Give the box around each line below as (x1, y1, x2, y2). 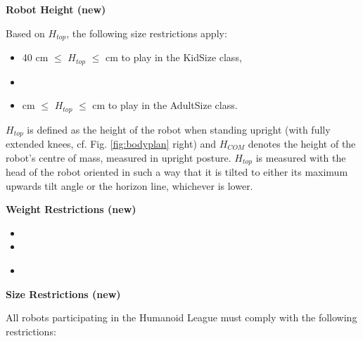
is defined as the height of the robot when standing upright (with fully (27, 122, 331, 136)
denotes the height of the (248, 136, 356, 150)
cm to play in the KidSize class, (105, 50, 242, 65)
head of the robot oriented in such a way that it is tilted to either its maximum (6, 165, 348, 179)
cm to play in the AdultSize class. (92, 98, 238, 112)
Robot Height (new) (6, 2, 106, 16)
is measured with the (255, 150, 346, 165)
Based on (6, 25, 45, 40)
